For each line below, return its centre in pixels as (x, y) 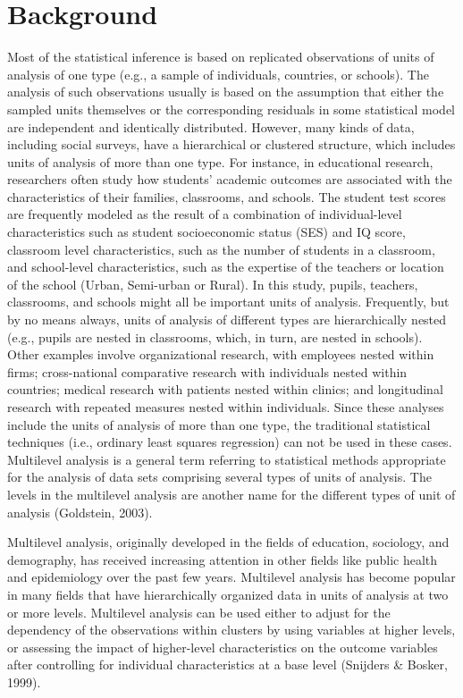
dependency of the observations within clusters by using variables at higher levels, (231, 630)
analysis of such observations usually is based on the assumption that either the (226, 92)
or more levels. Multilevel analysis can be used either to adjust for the (199, 612)
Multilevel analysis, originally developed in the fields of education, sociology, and (228, 542)
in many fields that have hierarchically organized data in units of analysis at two (228, 594)
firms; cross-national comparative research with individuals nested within (207, 371)
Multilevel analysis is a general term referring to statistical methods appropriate (227, 459)
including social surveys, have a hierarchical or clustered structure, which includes (231, 144)
